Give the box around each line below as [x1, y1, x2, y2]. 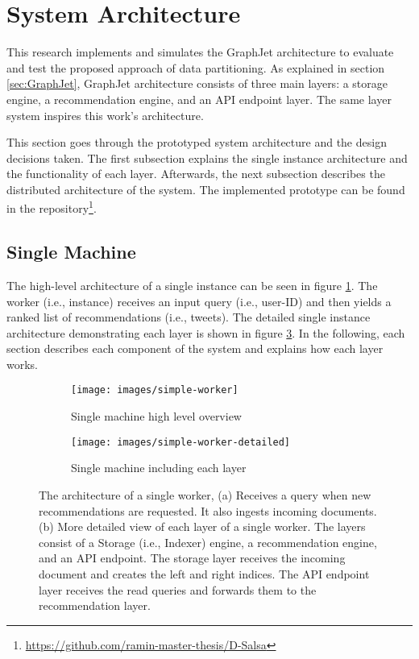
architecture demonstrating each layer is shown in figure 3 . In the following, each [6, 324, 405, 341]
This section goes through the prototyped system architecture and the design [6, 134, 387, 151]
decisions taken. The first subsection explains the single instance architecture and [6, 149, 408, 166]
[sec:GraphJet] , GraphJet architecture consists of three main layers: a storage [6, 75, 388, 92]
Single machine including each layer [71, 459, 247, 476]
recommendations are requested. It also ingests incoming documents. [39, 502, 377, 519]
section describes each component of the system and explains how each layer [6, 340, 384, 357]
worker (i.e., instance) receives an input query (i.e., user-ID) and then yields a [6, 292, 392, 309]
